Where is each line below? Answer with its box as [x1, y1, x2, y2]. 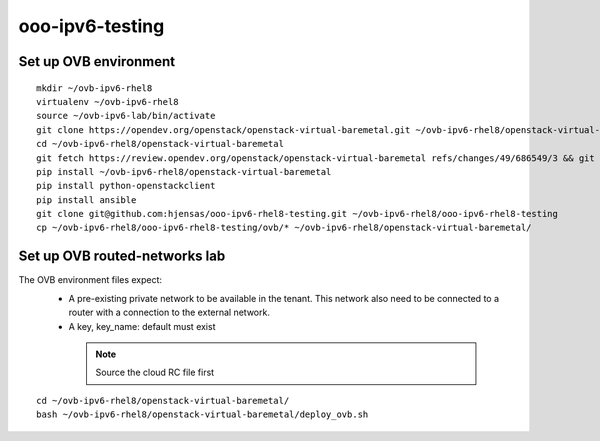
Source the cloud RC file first [95, 366, 215, 379]
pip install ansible [36, 194, 137, 205]
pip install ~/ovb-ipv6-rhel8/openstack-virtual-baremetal [36, 166, 332, 177]
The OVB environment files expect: [18, 274, 163, 286]
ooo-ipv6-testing [18, 15, 165, 37]
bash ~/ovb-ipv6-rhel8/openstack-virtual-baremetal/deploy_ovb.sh [36, 409, 369, 420]
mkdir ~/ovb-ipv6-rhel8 [36, 82, 153, 94]
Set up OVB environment [18, 53, 176, 70]
